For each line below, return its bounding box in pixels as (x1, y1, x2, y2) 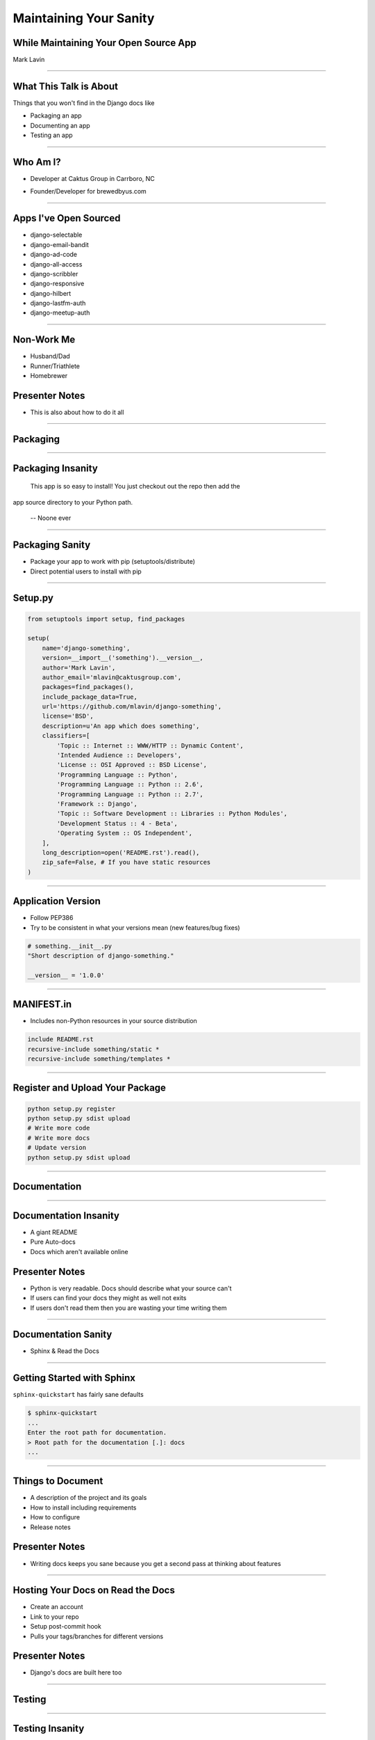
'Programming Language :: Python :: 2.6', (56, 780, 204, 789)
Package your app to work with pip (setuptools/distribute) (30, 557, 196, 566)
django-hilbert (30, 289, 72, 297)
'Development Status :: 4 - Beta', (56, 819, 178, 828)
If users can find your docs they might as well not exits (30, 1294, 187, 1302)
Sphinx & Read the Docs (30, 1347, 100, 1355)
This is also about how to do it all (30, 408, 124, 417)
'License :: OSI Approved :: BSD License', (56, 761, 208, 769)
